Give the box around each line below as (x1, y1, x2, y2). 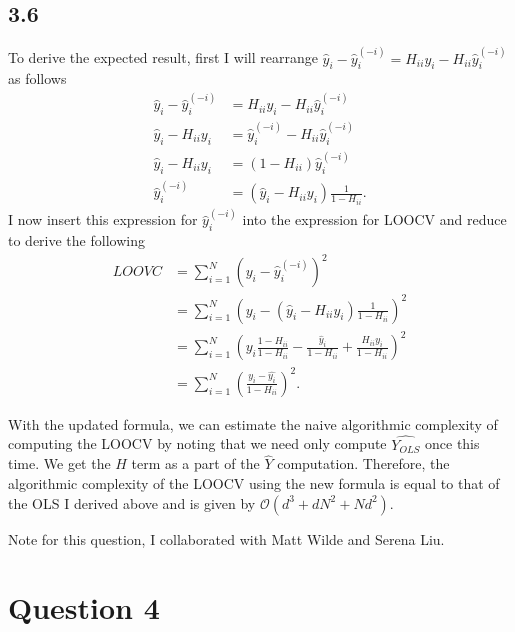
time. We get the (8, 453, 111, 474)
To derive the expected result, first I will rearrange (8, 47, 318, 68)
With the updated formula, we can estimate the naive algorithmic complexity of (8, 413, 498, 434)
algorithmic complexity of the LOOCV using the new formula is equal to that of (8, 472, 500, 493)
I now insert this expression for (8, 209, 198, 230)
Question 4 (8, 587, 160, 628)
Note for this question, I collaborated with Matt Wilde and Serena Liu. (8, 528, 445, 549)
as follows (8, 68, 67, 89)
